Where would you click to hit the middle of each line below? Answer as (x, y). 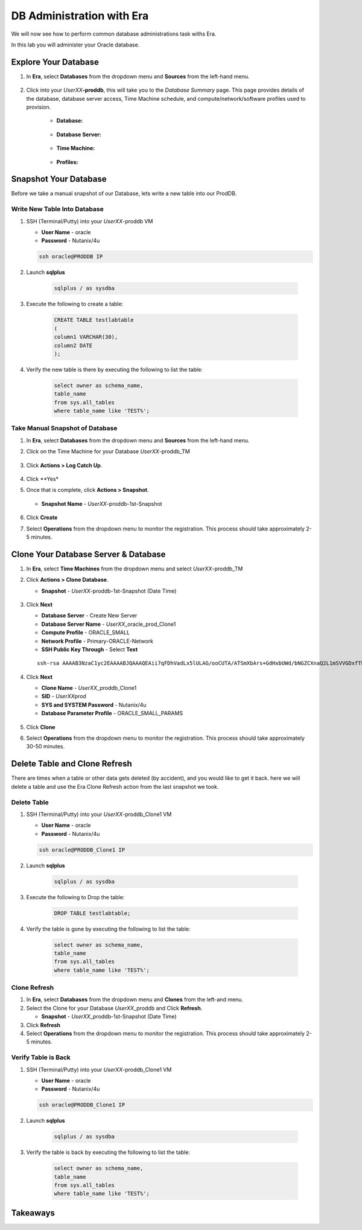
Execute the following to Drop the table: (75, 897)
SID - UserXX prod (64, 696)
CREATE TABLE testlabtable (94, 320)
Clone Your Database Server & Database (88, 554)
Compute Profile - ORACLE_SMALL (85, 633)
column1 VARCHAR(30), (86, 337)
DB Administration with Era (80, 16)
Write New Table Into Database (57, 209)
